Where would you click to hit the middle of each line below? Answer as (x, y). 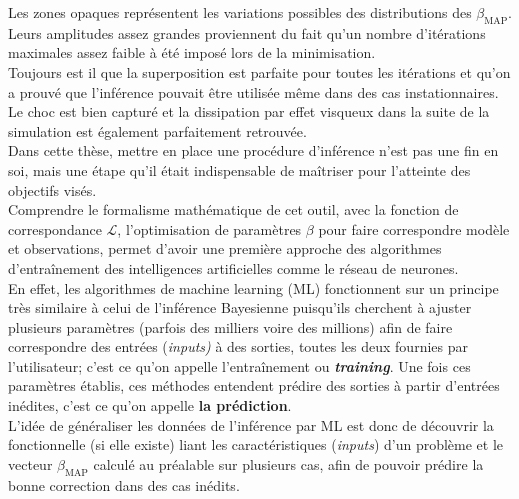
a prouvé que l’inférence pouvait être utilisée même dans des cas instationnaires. (253, 91)
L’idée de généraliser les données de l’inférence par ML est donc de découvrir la (251, 424)
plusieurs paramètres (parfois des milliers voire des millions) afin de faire (230, 326)
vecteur (30, 463)
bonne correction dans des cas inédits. (124, 484)
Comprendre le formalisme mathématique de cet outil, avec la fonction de (233, 209)
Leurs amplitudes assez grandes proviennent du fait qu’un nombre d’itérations (247, 32)
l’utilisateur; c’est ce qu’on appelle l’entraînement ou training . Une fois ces (239, 365)
